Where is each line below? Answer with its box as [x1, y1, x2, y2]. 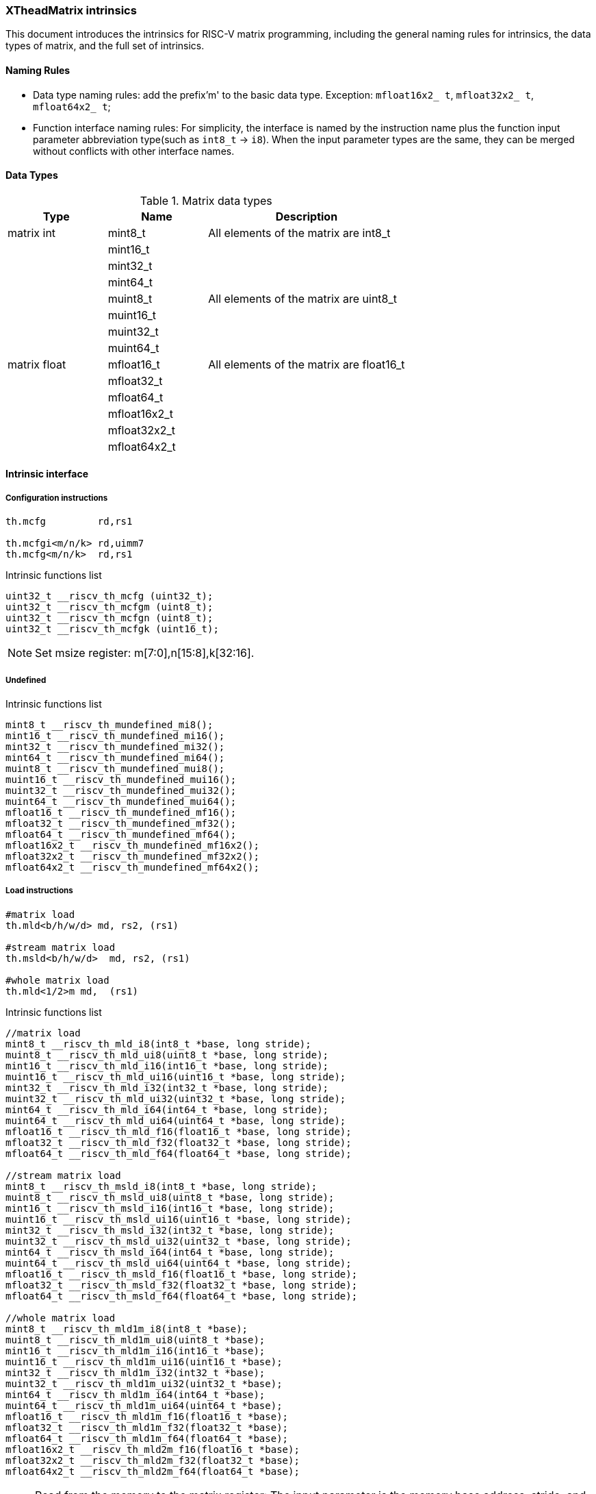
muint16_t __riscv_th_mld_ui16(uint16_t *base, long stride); [5, 1071, 346, 1082]
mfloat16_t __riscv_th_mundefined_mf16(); [5, 806, 237, 818]
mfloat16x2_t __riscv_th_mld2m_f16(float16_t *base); [5, 1443, 300, 1455]
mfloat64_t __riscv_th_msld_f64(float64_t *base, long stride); [5, 1290, 358, 1302]
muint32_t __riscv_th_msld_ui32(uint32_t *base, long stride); [5, 1235, 352, 1247]
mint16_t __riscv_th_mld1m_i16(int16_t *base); [5, 1345, 265, 1356]
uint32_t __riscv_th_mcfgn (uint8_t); [5, 612, 213, 624]
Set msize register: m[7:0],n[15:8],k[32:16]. [35, 646, 255, 660]
